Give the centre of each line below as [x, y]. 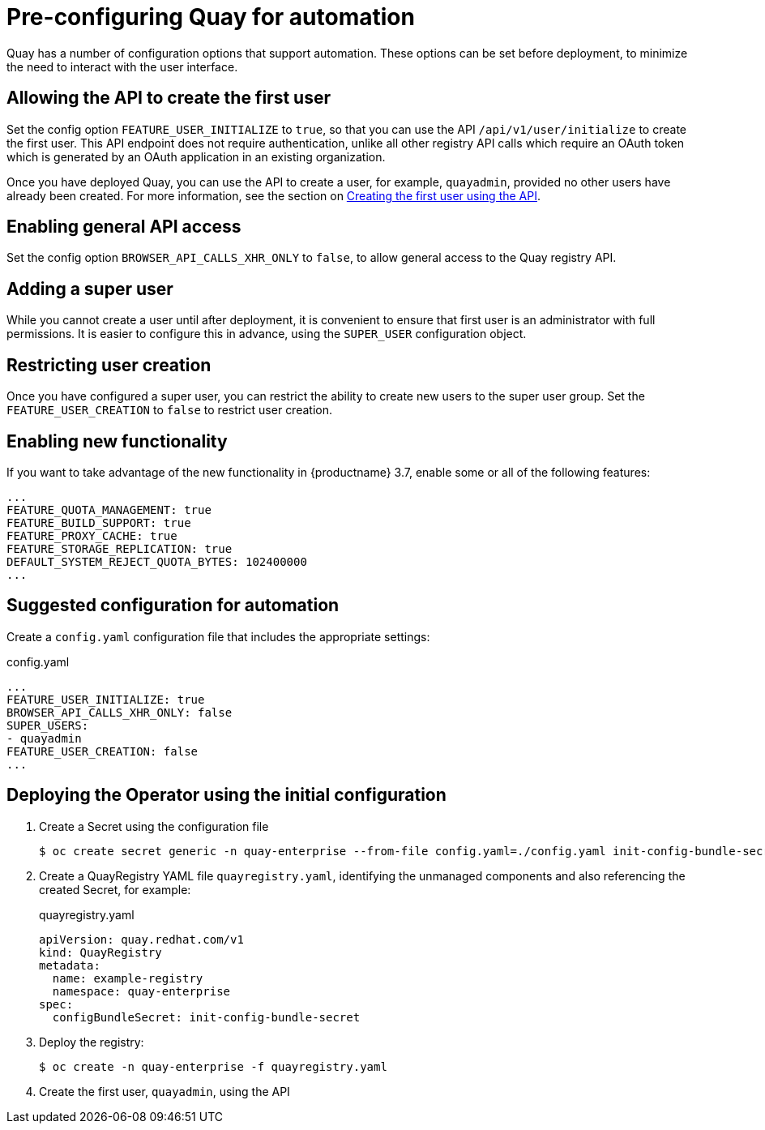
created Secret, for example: [115, 889]
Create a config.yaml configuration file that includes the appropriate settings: [218, 636]
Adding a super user [90, 289]
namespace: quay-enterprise [141, 991]
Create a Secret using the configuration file [154, 826]
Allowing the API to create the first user [169, 98]
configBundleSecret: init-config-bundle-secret [206, 1017]
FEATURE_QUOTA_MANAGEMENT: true [109, 509]
